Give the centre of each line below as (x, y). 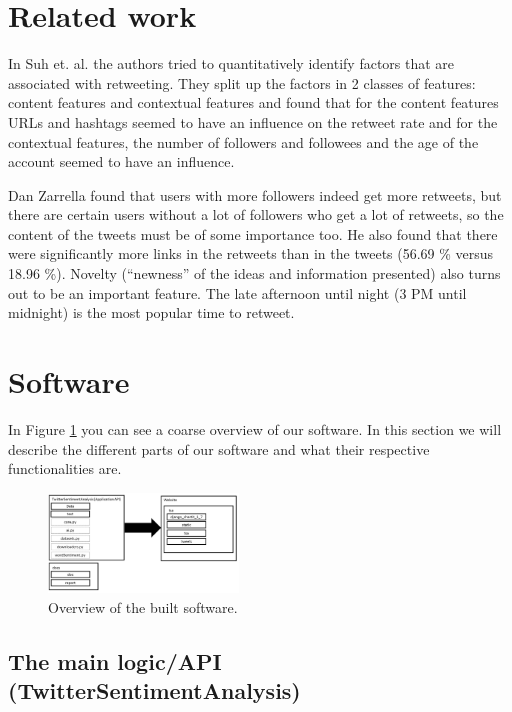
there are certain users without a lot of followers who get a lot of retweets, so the (256, 214)
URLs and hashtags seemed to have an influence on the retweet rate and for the (253, 121)
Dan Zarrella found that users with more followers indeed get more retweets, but (255, 194)
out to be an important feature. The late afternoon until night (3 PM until (237, 292)
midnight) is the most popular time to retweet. (151, 312)
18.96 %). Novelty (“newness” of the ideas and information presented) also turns (254, 273)
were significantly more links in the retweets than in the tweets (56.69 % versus (251, 253)
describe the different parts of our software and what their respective (219, 448)
